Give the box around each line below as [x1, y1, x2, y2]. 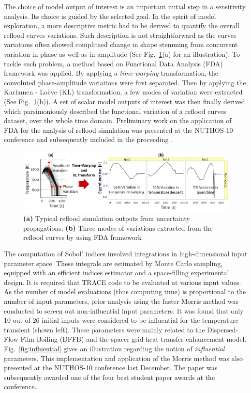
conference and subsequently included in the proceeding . [4, 134, 173, 144]
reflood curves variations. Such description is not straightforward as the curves [4, 30, 236, 40]
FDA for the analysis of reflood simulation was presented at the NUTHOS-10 [4, 125, 233, 135]
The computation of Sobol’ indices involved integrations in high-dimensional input [4, 249, 248, 259]
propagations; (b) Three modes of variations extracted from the [23, 222, 213, 233]
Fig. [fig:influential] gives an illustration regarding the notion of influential [4, 343, 225, 353]
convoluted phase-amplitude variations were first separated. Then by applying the [4, 77, 246, 87]
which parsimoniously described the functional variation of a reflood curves [4, 106, 226, 116]
